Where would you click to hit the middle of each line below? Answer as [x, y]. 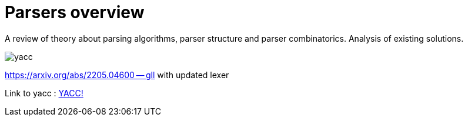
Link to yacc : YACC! [44, 93]
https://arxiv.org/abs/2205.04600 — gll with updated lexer [117, 75]
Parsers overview [75, 12]
